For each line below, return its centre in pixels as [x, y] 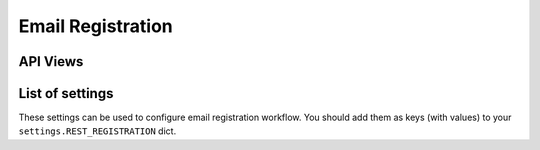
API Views [51, 61]
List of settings [66, 93]
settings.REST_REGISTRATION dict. [97, 131]
